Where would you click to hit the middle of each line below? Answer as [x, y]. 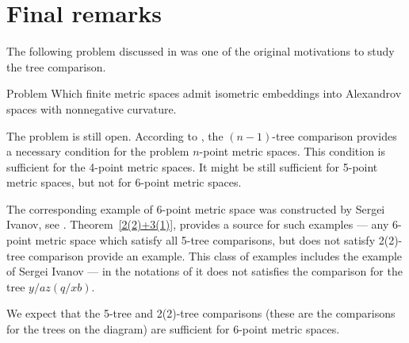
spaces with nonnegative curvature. [92, 108]
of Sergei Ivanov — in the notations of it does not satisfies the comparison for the [204, 271]
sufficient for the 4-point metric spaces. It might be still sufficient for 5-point [192, 166]
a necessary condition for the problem [98, 151]
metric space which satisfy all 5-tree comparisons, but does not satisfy [205, 240]
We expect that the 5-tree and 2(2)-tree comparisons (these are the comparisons [201, 313]
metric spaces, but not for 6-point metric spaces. [124, 182]
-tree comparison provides [334, 135]
